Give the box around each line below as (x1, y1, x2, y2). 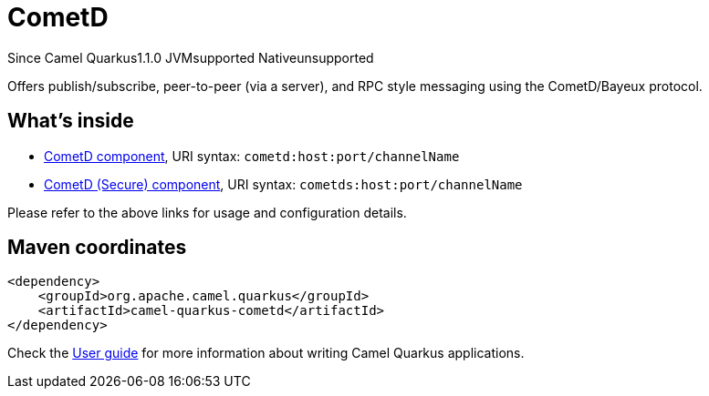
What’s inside (7, 109, 134, 133)
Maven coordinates (7, 236, 187, 259)
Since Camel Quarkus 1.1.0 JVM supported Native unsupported (7, 49, 374, 66)
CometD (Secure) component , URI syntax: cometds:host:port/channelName (44, 176, 523, 192)
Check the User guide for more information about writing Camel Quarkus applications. (7, 345, 525, 361)
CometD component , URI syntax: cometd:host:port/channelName (44, 147, 460, 164)
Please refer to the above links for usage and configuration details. (7, 204, 407, 220)
